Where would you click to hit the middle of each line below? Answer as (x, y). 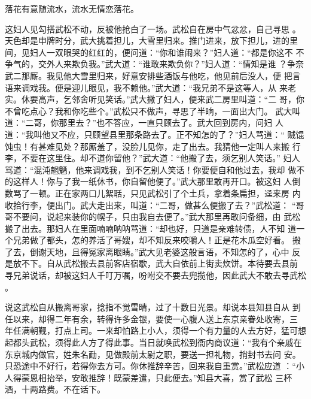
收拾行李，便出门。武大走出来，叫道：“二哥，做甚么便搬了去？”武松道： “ (150, 205)
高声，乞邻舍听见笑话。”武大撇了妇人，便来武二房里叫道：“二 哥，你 (171, 99)
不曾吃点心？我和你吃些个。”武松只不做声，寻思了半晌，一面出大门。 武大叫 (153, 111)
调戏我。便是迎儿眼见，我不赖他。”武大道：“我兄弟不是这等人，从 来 (154, 87)
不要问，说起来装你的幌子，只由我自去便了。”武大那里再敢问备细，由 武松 (157, 217)
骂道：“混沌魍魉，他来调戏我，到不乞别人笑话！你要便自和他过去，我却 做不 (155, 169)
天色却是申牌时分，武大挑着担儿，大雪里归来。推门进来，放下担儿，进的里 (151, 40)
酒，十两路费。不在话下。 (55, 389)
